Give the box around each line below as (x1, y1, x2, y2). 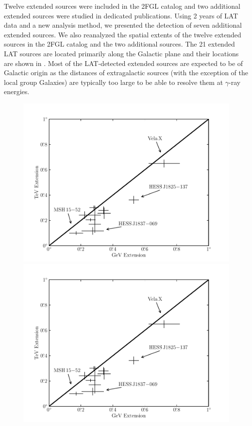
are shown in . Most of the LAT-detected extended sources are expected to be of (4, 58, 243, 68)
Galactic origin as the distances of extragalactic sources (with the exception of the (4, 67, 249, 78)
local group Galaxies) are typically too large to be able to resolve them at (4, 77, 223, 87)
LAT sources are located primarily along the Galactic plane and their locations (4, 48, 239, 58)
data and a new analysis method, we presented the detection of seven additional (4, 20, 242, 30)
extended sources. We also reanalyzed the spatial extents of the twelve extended (4, 29, 241, 39)
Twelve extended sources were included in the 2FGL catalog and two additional (4, 1, 240, 11)
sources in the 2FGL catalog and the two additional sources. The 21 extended (4, 39, 235, 49)
